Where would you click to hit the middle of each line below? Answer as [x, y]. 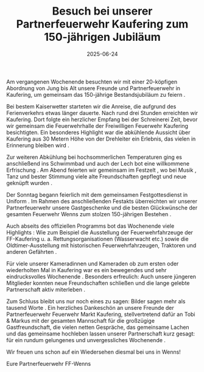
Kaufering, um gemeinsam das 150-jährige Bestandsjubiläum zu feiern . [96, 94]
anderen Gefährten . [32, 251]
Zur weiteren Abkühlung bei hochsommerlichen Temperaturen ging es [94, 157]
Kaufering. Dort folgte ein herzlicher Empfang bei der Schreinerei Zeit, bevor [102, 119]
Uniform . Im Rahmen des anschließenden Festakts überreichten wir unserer [102, 201]
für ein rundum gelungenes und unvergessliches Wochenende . [86, 340]
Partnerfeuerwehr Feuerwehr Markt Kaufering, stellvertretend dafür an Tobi [101, 314]
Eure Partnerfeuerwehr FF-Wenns [49, 363]
